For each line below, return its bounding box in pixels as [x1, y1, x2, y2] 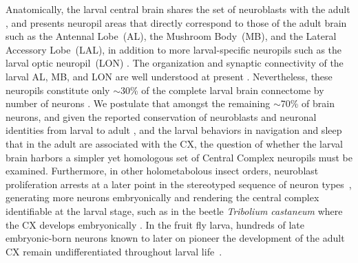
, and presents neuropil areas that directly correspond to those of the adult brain [6, 15, 347, 30]
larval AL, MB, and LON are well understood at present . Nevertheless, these [6, 69, 333, 83]
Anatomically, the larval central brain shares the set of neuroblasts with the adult [6, 2, 350, 16]
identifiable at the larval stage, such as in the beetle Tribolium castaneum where [6, 203, 343, 218]
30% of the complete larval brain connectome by [120, 82, 324, 97]
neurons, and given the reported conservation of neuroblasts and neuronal [6, 109, 317, 124]
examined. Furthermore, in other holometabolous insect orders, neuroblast [6, 163, 319, 178]
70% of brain [280, 96, 335, 111]
